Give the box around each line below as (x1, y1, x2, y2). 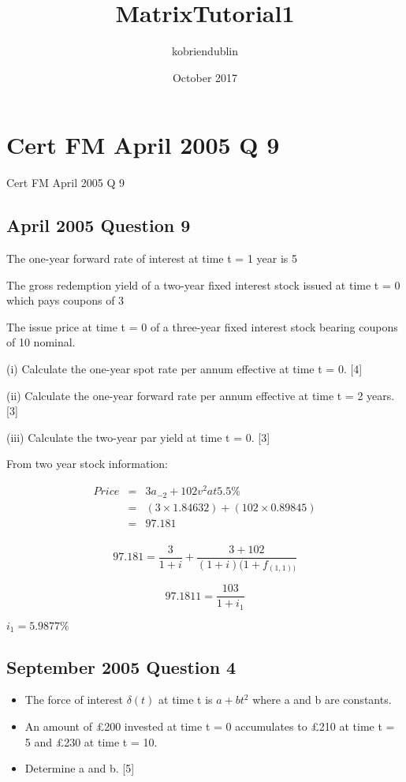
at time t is (158, 691, 213, 708)
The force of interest (24, 691, 123, 708)
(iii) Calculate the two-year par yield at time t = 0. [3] (6, 428, 270, 445)
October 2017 (172, 69, 238, 85)
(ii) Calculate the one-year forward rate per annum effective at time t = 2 (6, 387, 363, 403)
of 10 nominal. (6, 334, 76, 350)
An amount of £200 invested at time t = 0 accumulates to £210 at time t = (24, 717, 395, 734)
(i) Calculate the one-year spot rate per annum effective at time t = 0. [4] (6, 361, 363, 377)
